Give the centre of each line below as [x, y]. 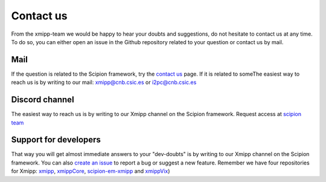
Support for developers [56, 140]
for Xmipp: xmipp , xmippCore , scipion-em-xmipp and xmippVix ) [91, 171]
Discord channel [43, 100]
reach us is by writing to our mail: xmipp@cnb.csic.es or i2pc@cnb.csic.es [104, 82]
